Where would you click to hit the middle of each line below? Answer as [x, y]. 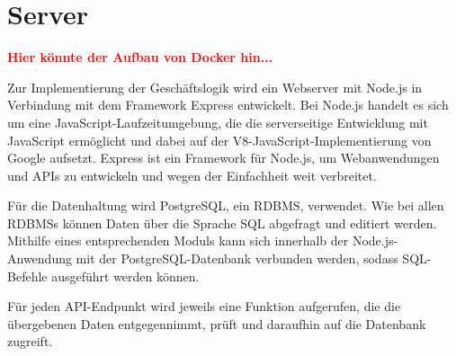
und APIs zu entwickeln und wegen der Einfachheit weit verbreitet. [192, 175]
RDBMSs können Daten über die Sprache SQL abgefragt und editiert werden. [222, 222]
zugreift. [30, 341]
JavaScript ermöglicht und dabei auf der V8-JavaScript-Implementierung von [219, 140]
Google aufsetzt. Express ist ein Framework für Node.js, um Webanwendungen [224, 158]
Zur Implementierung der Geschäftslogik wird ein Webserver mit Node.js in [215, 87]
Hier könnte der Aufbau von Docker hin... [140, 57]
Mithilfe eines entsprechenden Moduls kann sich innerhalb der [178, 240]
